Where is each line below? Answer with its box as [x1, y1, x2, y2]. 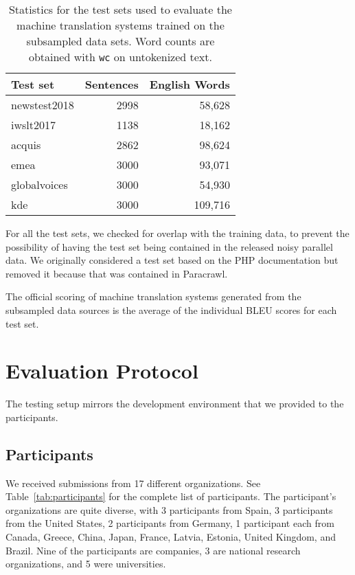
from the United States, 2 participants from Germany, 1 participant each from [5, 516, 334, 530]
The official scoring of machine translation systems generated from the [5, 289, 301, 304]
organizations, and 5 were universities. [5, 556, 166, 571]
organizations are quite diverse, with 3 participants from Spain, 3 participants [5, 502, 333, 517]
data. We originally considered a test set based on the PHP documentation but [5, 253, 339, 267]
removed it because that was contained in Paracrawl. [5, 266, 228, 280]
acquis [11, 137, 41, 153]
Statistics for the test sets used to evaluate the [8, 1, 232, 17]
